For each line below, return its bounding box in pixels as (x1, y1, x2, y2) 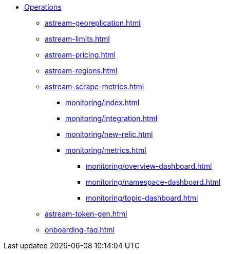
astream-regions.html (45, 66, 118, 75)
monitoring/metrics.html (65, 146, 146, 154)
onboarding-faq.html (45, 225, 115, 234)
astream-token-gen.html (45, 209, 127, 218)
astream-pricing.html (45, 50, 116, 59)
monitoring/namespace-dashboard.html (86, 178, 221, 186)
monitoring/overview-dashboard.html (86, 162, 212, 170)
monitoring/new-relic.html (65, 130, 153, 139)
